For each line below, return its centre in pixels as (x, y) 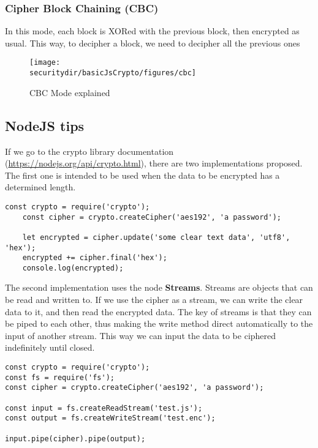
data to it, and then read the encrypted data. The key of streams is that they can (158, 311)
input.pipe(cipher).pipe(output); (75, 439)
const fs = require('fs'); (60, 377)
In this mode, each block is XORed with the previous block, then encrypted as (152, 31)
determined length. (40, 187)
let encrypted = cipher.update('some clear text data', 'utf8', (156, 237)
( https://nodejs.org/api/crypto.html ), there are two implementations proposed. (154, 163)
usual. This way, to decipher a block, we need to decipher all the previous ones (153, 43)
